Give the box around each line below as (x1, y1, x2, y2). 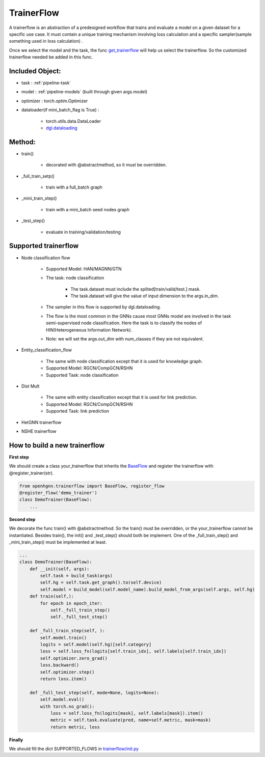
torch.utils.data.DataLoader (46, 118, 102, 124)
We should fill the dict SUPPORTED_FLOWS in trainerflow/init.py (9, 746, 139, 752)
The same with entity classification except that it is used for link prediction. (46, 394, 197, 400)
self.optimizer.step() (40, 669, 95, 675)
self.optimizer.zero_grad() (40, 655, 108, 661)
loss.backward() (40, 662, 79, 668)
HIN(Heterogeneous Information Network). (46, 327, 132, 333)
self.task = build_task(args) (40, 573, 113, 579)
